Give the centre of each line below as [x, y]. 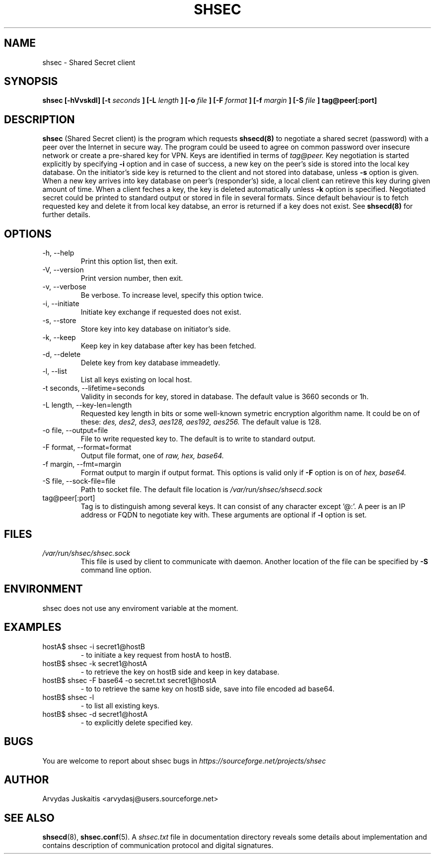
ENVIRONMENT [43, 589]
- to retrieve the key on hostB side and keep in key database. [180, 672]
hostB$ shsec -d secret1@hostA [95, 714]
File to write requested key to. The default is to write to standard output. [198, 439]
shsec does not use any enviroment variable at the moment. [140, 608]
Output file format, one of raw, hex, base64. [152, 456]
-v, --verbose [64, 287]
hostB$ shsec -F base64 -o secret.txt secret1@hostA [129, 680]
